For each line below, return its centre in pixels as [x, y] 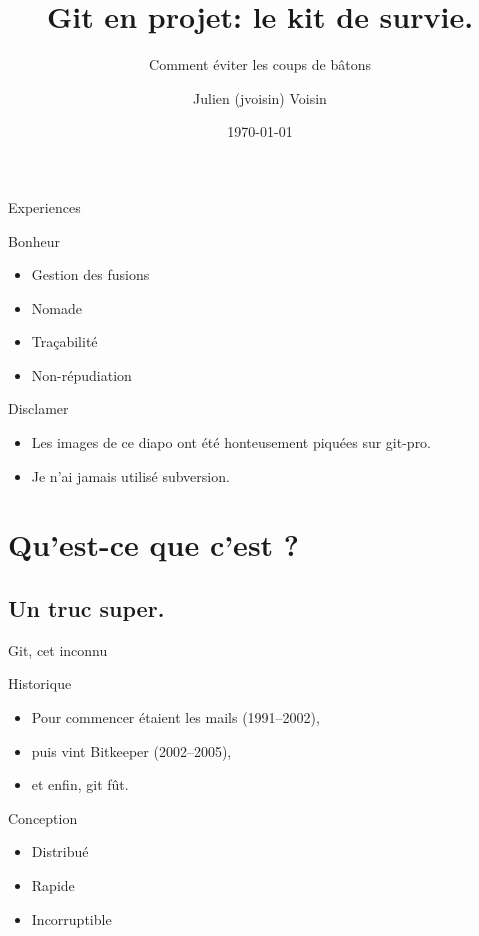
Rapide [53, 884]
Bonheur [34, 240]
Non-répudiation [81, 374]
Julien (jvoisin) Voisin [260, 97]
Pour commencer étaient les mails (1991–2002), [175, 717]
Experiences [44, 206]
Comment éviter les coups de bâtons [260, 64]
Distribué [60, 851]
